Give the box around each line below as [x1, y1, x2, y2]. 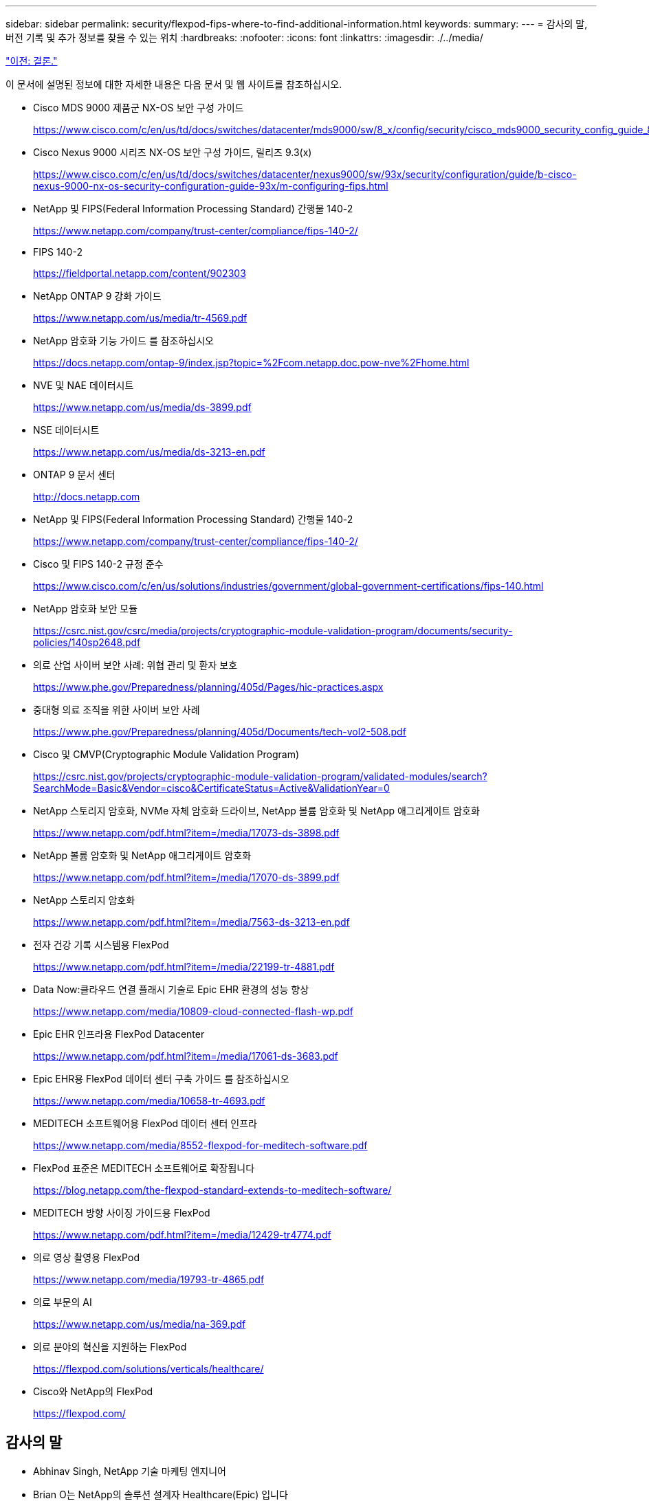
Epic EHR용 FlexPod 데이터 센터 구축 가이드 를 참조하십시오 [33, 1073, 289, 1085]
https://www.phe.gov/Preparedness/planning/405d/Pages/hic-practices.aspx [33, 681, 384, 693]
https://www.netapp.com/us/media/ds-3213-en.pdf [33, 446, 265, 458]
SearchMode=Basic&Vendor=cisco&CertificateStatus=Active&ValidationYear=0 [33, 782, 390, 794]
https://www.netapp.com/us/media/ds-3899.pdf [33, 401, 252, 413]
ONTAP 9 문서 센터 [33, 469, 115, 480]
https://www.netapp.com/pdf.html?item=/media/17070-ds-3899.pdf [33, 871, 340, 883]
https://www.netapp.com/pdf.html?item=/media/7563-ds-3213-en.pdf [33, 916, 350, 928]
